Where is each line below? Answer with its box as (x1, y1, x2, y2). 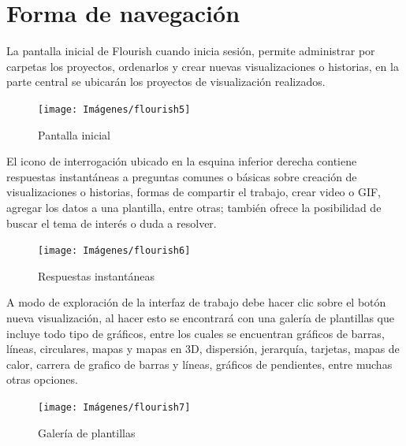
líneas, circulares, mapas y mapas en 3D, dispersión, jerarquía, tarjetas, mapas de (6, 340, 400, 357)
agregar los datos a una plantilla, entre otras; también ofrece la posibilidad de (6, 199, 382, 215)
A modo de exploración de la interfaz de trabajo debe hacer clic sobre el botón (6, 294, 386, 310)
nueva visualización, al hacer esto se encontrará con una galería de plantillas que (6, 309, 394, 325)
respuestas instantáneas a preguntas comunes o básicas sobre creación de (6, 168, 357, 184)
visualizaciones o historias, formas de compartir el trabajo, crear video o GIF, (6, 184, 382, 200)
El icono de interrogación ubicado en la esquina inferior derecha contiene (6, 153, 357, 169)
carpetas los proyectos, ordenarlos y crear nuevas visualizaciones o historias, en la (6, 58, 399, 74)
